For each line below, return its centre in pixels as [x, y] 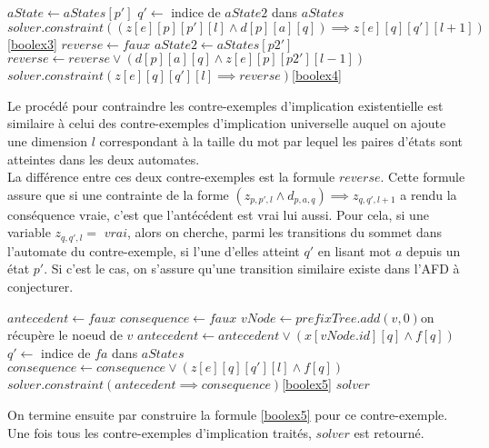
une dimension [47, 140]
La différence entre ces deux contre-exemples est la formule [171, 177]
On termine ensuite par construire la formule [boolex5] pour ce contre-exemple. [228, 414]
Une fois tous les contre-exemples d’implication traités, [160, 432]
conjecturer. [40, 286]
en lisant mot [354, 250]
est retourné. [389, 432]
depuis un [434, 250]
